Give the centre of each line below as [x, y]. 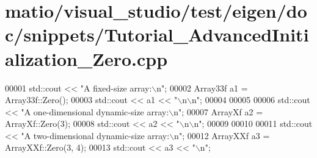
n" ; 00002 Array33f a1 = [202, 88]
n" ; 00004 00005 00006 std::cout [251, 100]
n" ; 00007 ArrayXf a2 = [218, 111]
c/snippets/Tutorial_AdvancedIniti [157, 34]
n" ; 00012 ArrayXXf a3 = [222, 135]
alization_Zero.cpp [86, 58]
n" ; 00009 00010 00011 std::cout [253, 124]
